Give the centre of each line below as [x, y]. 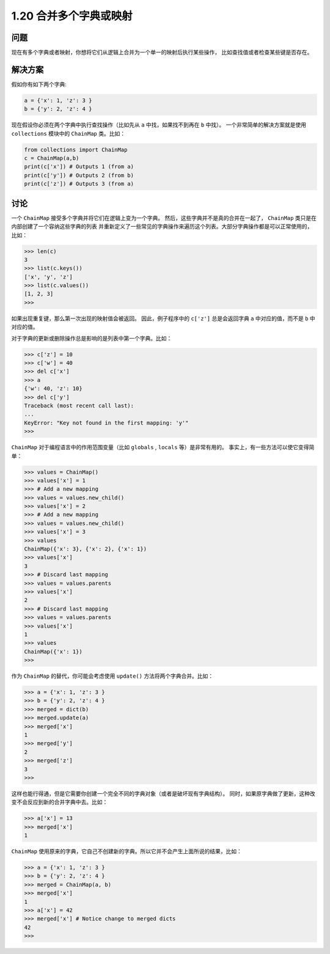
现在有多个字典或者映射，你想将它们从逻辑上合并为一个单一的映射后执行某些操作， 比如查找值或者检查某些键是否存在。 [162, 53]
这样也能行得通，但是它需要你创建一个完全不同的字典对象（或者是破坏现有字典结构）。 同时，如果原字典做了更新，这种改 [163, 793]
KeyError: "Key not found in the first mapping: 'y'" [106, 423]
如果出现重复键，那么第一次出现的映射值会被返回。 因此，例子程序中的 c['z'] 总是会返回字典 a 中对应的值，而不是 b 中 [163, 318]
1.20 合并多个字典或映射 [72, 16]
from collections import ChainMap [76, 149]
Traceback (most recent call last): [79, 405]
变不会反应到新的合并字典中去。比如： [60, 802]
